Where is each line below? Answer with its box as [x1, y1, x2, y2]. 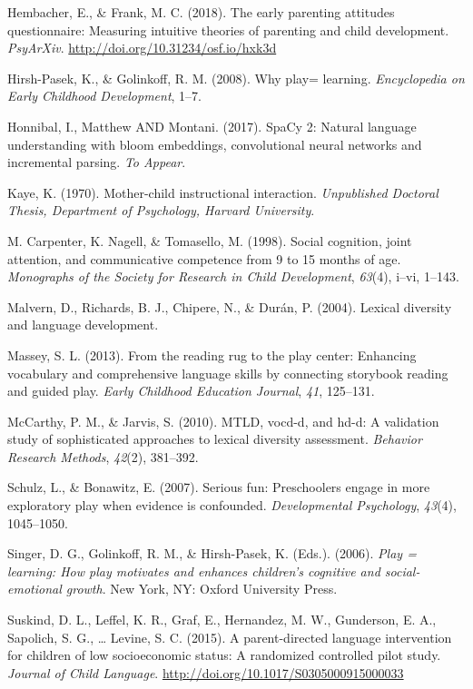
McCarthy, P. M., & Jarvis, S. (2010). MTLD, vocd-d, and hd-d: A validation [7, 411, 439, 430]
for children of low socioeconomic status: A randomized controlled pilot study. [7, 645, 441, 664]
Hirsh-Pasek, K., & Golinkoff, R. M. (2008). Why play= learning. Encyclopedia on [7, 68, 465, 87]
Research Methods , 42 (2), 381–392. [7, 447, 199, 466]
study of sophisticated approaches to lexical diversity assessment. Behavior [7, 429, 422, 448]
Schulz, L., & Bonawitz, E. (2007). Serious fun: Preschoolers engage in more [7, 477, 430, 497]
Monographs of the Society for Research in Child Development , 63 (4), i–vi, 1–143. [7, 267, 459, 286]
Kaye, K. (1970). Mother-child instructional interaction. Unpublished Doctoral [7, 182, 439, 202]
